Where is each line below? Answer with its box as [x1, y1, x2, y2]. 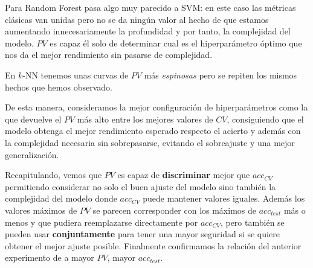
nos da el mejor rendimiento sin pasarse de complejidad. [5, 48, 213, 61]
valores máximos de [5, 203, 77, 216]
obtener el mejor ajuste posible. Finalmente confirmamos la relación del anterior [5, 239, 302, 252]
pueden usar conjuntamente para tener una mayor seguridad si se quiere [5, 228, 280, 240]
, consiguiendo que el [227, 112, 304, 125]
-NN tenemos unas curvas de [22, 68, 129, 81]
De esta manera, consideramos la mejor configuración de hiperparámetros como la [5, 101, 308, 113]
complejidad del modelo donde [5, 192, 117, 205]
